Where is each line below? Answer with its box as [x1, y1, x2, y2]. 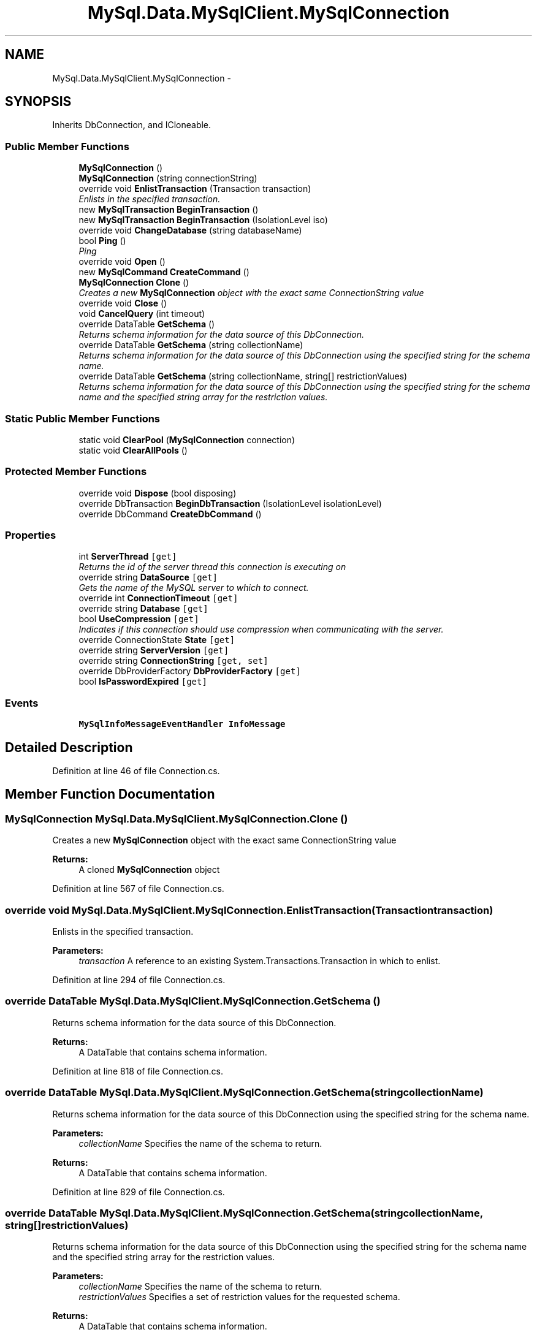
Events [5, 696, 39, 709]
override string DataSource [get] [78, 572, 218, 583]
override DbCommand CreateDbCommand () [78, 508, 262, 519]
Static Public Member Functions [5, 412, 161, 425]
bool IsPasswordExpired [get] [78, 676, 207, 687]
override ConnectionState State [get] [78, 634, 235, 645]
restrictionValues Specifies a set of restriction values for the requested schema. [78, 1291, 400, 1303]
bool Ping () [78, 235, 126, 246]
